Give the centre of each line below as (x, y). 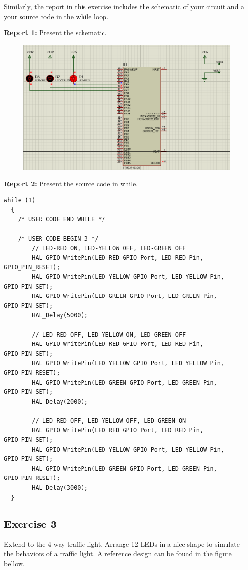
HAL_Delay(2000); (60, 401)
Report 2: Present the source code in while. (71, 183)
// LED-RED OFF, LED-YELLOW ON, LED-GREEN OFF (109, 334)
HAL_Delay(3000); (60, 488)
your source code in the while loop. (56, 16)
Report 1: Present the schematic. (55, 33)
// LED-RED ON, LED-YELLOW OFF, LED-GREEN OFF (109, 248)
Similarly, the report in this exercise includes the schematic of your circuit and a (124, 6)
